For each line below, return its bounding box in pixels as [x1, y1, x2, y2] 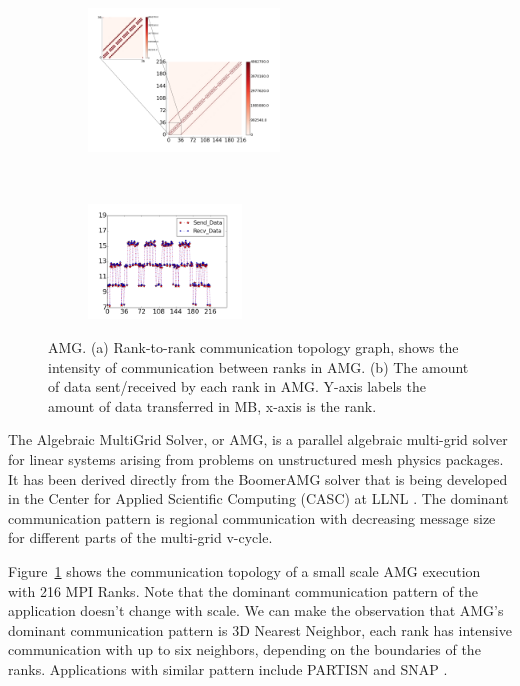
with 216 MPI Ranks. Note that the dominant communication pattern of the [8, 580, 478, 601]
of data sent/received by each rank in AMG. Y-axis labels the [48, 376, 426, 397]
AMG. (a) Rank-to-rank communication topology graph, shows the [48, 336, 459, 357]
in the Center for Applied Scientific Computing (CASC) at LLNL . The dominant [8, 488, 509, 509]
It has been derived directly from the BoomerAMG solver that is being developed [8, 468, 508, 489]
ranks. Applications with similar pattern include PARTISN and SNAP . [8, 658, 448, 679]
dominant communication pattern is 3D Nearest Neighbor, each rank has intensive [8, 619, 512, 640]
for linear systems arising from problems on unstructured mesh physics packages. [8, 448, 504, 469]
